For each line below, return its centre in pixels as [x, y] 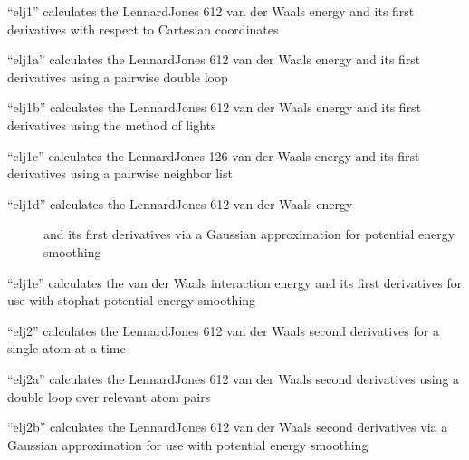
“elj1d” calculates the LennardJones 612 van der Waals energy [180, 203]
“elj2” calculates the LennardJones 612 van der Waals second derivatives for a [223, 330]
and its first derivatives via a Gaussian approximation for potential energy [249, 234]
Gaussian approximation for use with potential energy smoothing [188, 444]
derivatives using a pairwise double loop [118, 77]
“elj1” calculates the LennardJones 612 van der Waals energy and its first [211, 11]
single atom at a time [67, 348]
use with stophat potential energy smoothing [132, 300]
